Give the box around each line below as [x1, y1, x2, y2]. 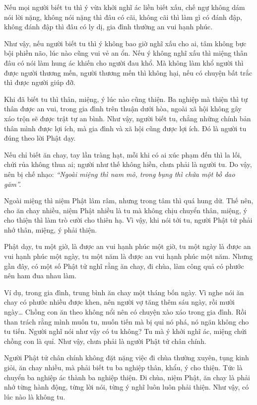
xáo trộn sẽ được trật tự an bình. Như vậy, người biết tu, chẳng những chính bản [4, 113, 251, 123]
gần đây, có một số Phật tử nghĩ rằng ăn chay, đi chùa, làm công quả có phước [4, 260, 244, 271]
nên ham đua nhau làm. [4, 270, 77, 281]
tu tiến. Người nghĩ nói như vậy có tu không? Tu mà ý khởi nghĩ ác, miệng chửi [4, 326, 247, 336]
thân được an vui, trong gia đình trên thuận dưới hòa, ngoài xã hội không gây [4, 103, 242, 114]
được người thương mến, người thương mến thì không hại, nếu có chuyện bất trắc [4, 67, 253, 78]
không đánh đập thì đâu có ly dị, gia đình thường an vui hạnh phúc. [4, 21, 213, 32]
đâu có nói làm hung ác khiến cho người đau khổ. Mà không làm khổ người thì [4, 57, 244, 68]
